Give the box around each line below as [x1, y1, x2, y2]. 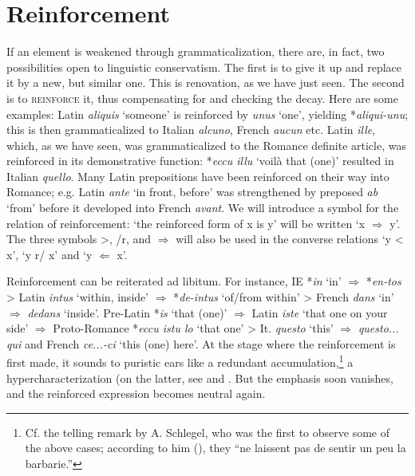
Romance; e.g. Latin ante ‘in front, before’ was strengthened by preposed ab [6, 183, 378, 200]
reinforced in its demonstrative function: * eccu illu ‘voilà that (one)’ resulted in [6, 152, 394, 169]
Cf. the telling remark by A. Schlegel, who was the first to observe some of [25, 423, 389, 440]
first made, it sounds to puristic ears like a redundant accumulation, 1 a [6, 352, 354, 371]
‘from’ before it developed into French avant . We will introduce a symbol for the [6, 199, 399, 216]
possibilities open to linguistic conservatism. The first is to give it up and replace [6, 58, 401, 75]
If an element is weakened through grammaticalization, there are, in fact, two [6, 43, 385, 60]
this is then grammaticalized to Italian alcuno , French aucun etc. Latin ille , [6, 121, 376, 138]
